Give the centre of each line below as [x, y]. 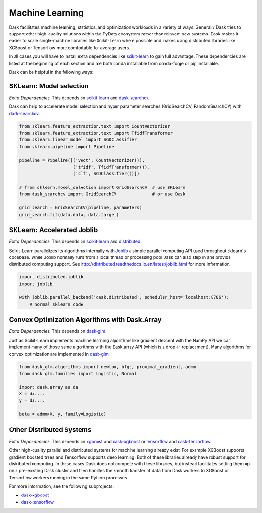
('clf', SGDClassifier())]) [106, 174]
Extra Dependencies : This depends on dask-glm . [58, 331]
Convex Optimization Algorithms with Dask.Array [85, 320]
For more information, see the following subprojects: [61, 486]
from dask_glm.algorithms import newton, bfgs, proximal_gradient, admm [107, 367]
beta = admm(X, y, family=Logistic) [63, 414]
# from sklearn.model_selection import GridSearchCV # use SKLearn [102, 188]
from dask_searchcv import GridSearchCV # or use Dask [102, 194]
